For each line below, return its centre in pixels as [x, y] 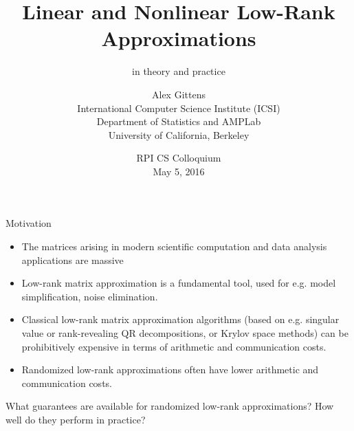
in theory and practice [179, 71]
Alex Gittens [179, 94]
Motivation [29, 223]
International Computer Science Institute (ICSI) [179, 108]
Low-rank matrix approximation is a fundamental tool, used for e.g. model [179, 283]
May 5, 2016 [179, 171]
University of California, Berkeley [179, 134]
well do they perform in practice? [76, 419]
